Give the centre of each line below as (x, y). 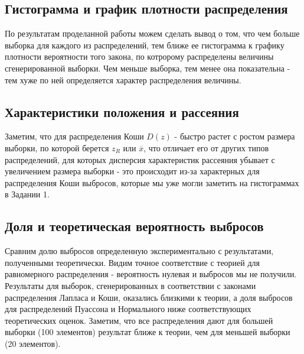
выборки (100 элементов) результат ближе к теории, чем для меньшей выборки (148, 332)
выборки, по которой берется (57, 147)
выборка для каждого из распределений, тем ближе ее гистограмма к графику (145, 45)
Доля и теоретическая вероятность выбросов (134, 226)
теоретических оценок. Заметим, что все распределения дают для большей (139, 320)
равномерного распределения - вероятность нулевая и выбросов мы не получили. (151, 274)
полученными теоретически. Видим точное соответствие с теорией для (132, 262)
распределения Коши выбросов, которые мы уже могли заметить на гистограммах (152, 182)
